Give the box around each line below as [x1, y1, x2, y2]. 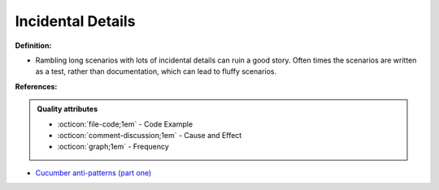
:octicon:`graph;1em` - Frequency [57, 142, 170, 152]
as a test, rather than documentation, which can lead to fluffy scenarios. [35, 67, 277, 76]
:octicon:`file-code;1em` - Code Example [57, 119, 193, 129]
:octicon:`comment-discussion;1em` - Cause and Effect [57, 130, 242, 140]
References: [15, 81, 58, 91]
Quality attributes [37, 104, 98, 114]
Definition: [15, 41, 52, 50]
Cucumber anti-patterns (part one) [35, 167, 152, 178]
